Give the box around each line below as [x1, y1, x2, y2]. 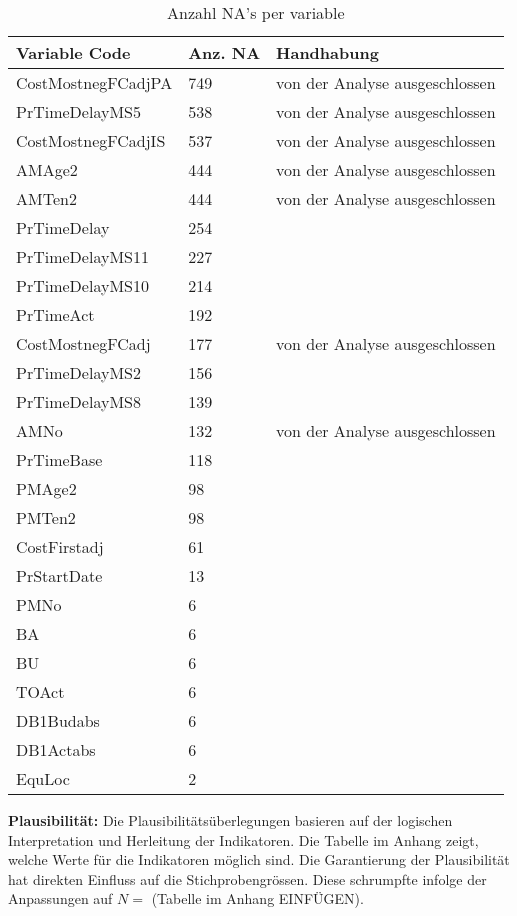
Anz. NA [188, 41, 261, 64]
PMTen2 [16, 506, 76, 529]
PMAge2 [16, 477, 77, 500]
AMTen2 [16, 187, 77, 210]
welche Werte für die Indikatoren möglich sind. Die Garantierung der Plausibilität [8, 849, 510, 870]
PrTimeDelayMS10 [16, 274, 149, 297]
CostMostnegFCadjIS [16, 129, 166, 152]
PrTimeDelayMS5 [16, 100, 141, 123]
